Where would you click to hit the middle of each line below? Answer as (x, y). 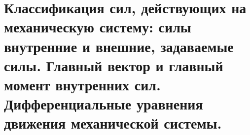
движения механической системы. (113, 123)
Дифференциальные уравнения (104, 104)
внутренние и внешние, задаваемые (119, 46)
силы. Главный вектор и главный (114, 65)
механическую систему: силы (98, 27)
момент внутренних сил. (82, 84)
